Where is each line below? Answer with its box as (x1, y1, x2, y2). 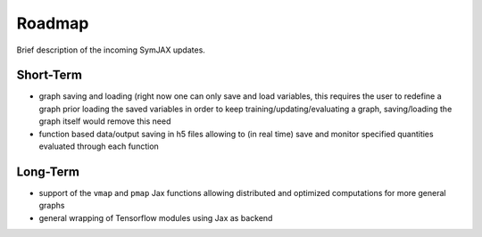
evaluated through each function (38, 141, 160, 151)
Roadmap (16, 13, 89, 33)
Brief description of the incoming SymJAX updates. (16, 45, 205, 55)
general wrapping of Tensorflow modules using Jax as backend (38, 212, 273, 223)
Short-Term (16, 68, 82, 83)
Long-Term (16, 164, 80, 179)
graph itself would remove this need (38, 116, 171, 127)
